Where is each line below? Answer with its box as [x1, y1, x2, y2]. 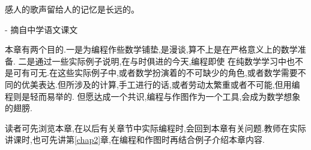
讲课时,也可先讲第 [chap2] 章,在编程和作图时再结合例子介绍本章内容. [5, 133, 265, 146]
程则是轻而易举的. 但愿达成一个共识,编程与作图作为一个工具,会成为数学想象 [5, 90, 301, 102]
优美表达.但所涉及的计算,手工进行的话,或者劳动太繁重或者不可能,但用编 [21, 78, 300, 90]
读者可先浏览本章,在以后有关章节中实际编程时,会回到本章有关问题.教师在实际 [5, 121, 306, 134]
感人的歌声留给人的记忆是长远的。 [5, 3, 139, 15]
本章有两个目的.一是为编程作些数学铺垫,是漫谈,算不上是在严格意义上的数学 [5, 43, 298, 56]
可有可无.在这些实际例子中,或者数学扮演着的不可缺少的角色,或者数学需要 [13, 66, 298, 79]
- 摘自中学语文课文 [5, 23, 78, 35]
